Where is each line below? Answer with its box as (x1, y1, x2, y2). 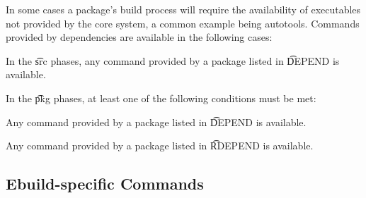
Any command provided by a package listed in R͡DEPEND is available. (6, 138, 314, 153)
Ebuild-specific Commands (6, 173, 204, 194)
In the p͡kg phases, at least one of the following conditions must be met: (6, 90, 316, 105)
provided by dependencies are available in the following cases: (6, 30, 273, 44)
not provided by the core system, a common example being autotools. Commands (6, 16, 360, 30)
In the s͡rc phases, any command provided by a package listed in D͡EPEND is (6, 53, 340, 68)
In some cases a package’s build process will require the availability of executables (6, 2, 361, 16)
